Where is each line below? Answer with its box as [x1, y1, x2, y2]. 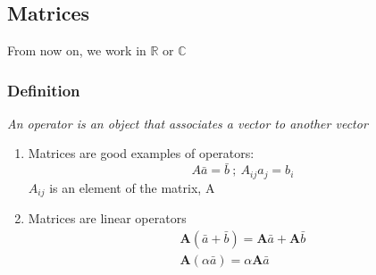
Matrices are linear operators [28, 209, 187, 228]
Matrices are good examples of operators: [28, 144, 255, 162]
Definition [7, 79, 80, 101]
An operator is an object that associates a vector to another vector [7, 113, 368, 132]
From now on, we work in [7, 41, 146, 59]
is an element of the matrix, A [49, 178, 215, 196]
